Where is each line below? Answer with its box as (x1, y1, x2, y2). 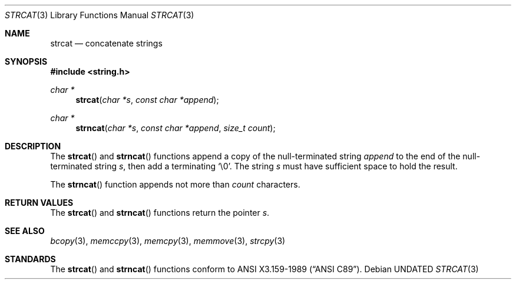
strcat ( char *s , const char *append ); (75, 95, 219, 105)
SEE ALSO (5, 226, 45, 236)
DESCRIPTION (5, 141, 61, 151)
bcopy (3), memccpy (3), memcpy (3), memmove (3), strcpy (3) (50, 236, 286, 246)
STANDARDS (5, 254, 56, 264)
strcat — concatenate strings (50, 38, 163, 48)
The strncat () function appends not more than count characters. (50, 179, 300, 189)
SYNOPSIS (5, 56, 48, 66)
